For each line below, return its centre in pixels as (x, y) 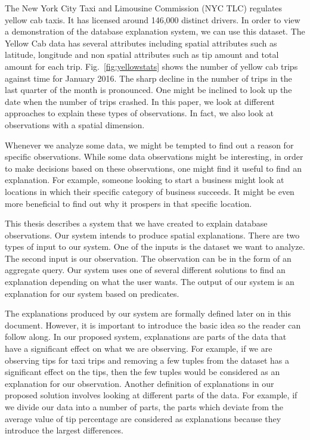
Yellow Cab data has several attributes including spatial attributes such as (141, 43)
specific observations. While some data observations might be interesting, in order (154, 157)
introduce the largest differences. (64, 430)
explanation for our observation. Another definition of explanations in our (139, 383)
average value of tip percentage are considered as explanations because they (143, 418)
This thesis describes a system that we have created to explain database (136, 223)
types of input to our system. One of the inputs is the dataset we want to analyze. (155, 247)
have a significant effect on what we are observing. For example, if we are (139, 348)
